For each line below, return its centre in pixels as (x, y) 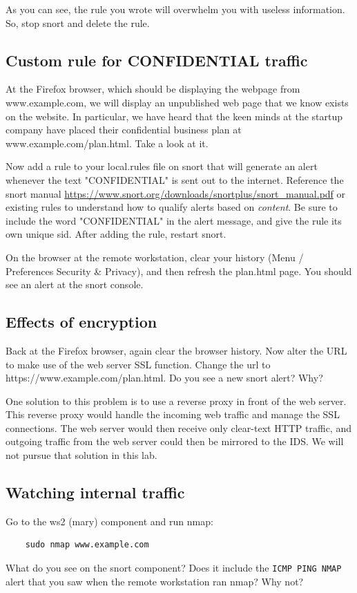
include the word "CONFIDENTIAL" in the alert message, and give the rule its (174, 220)
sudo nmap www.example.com (87, 545)
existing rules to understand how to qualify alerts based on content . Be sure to (172, 207)
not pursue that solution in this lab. (81, 455)
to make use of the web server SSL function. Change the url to (138, 364)
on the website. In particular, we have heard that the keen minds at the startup (174, 116)
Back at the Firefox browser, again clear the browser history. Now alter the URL (176, 350)
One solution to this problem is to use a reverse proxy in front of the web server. (176, 401)
